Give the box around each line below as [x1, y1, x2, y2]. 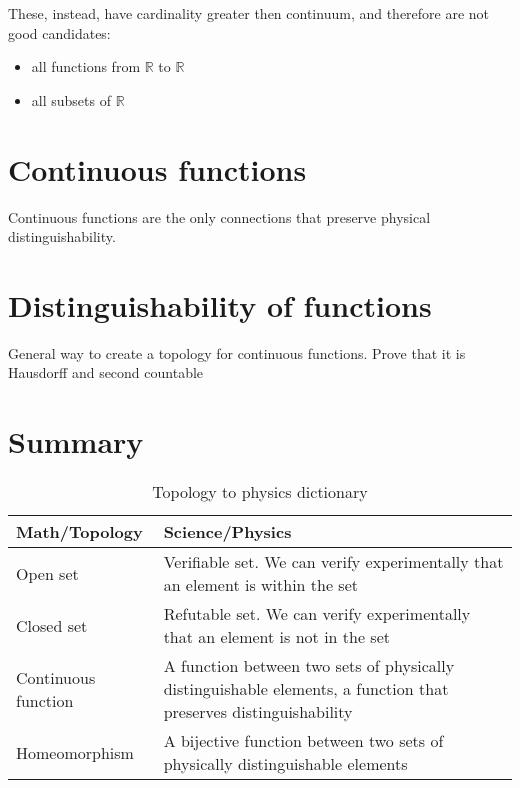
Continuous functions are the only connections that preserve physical [8, 206, 431, 227]
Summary [8, 421, 144, 462]
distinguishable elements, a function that [163, 677, 449, 701]
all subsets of [31, 89, 111, 110]
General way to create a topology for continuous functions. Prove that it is [8, 342, 466, 363]
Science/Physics [163, 520, 292, 544]
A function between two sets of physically [163, 654, 455, 678]
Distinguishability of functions [8, 284, 432, 325]
